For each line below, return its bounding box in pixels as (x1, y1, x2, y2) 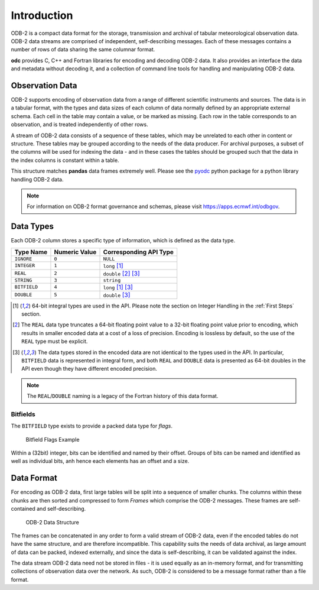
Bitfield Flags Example (25, 436, 80, 443)
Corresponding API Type (103, 248, 174, 256)
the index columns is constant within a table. (11, 157, 119, 164)
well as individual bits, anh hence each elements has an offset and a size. (11, 458, 190, 465)
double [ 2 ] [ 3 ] (103, 269, 140, 277)
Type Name (14, 248, 48, 256)
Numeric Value (54, 248, 97, 256)
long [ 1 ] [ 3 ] (103, 283, 133, 291)
